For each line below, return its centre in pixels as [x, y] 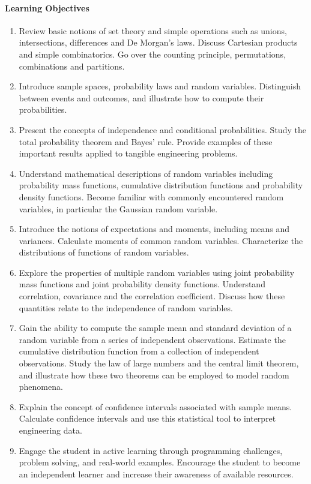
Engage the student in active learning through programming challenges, [151, 450]
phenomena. [41, 387]
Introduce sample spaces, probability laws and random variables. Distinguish [160, 86]
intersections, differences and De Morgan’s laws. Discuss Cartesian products [158, 42]
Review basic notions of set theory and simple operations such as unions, [153, 30]
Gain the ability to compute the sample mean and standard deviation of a [155, 328]
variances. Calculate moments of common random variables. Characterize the [161, 240]
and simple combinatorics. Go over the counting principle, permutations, [152, 54]
